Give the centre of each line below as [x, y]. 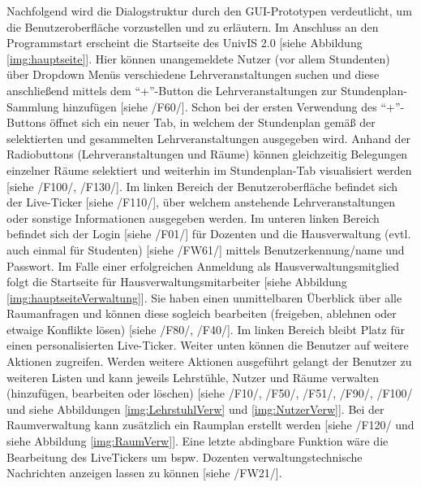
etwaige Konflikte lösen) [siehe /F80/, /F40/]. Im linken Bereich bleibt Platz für [206, 329]
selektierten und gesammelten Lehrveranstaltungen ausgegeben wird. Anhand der [209, 138]
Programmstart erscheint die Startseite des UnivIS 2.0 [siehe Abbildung [185, 43]
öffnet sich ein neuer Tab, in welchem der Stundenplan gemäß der [213, 122]
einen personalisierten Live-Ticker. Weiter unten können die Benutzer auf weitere [208, 345]
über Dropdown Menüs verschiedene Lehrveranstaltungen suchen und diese [193, 74]
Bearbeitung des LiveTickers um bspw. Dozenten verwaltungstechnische [185, 457]
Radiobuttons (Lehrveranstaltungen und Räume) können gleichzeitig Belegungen [207, 154]
